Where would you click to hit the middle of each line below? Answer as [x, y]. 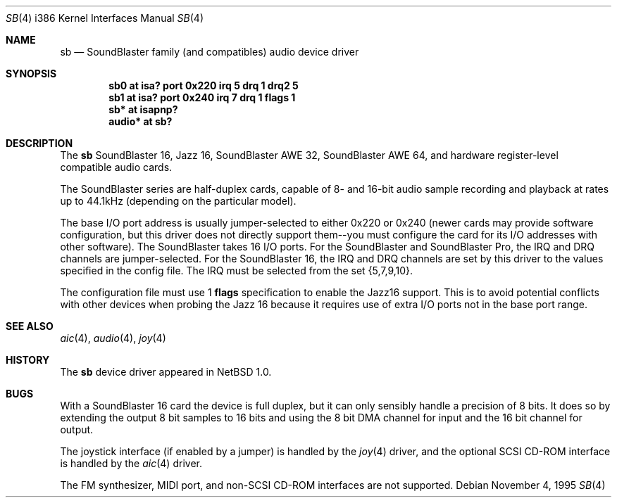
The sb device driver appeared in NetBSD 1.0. [166, 372]
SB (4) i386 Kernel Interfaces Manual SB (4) [105, 18]
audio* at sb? [141, 121]
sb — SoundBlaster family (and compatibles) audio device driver [210, 52]
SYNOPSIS [31, 74]
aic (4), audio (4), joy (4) [113, 338]
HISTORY [28, 360]
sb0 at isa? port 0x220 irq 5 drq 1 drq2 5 [204, 85]
